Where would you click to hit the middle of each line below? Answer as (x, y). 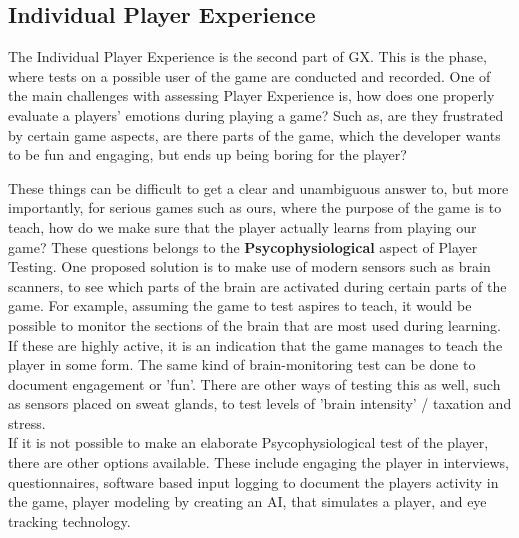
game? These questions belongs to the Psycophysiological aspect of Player (243, 246)
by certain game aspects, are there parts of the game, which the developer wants (254, 134)
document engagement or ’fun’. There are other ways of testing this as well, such (254, 383)
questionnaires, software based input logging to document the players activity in (253, 481)
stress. (27, 422)
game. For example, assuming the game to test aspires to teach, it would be (240, 305)
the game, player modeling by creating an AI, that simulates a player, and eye (247, 501)
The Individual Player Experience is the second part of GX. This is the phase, (247, 56)
